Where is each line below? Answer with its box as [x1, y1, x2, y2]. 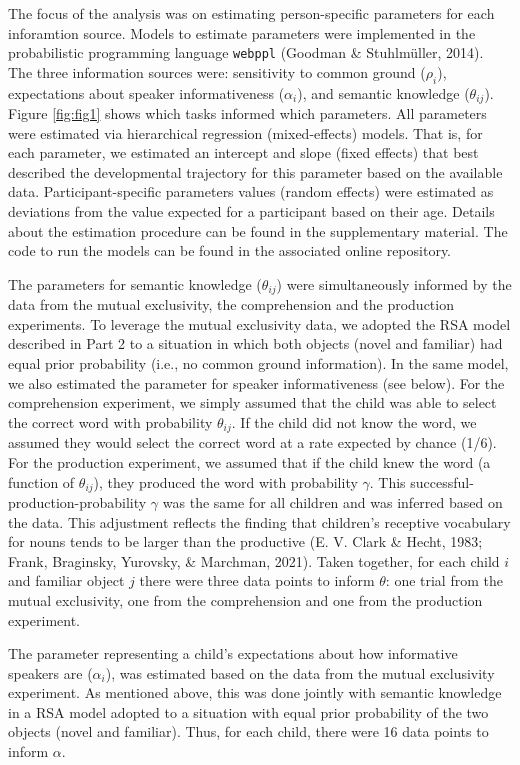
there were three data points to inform [139, 570, 375, 591]
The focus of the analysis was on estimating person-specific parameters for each [8, 3, 495, 23]
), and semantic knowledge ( [297, 82, 470, 103]
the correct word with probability [8, 411, 213, 432]
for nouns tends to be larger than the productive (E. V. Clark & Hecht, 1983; [8, 531, 483, 552]
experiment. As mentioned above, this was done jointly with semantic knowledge [8, 682, 502, 703]
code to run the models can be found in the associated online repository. [8, 240, 452, 261]
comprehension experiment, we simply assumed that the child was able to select [8, 392, 497, 413]
